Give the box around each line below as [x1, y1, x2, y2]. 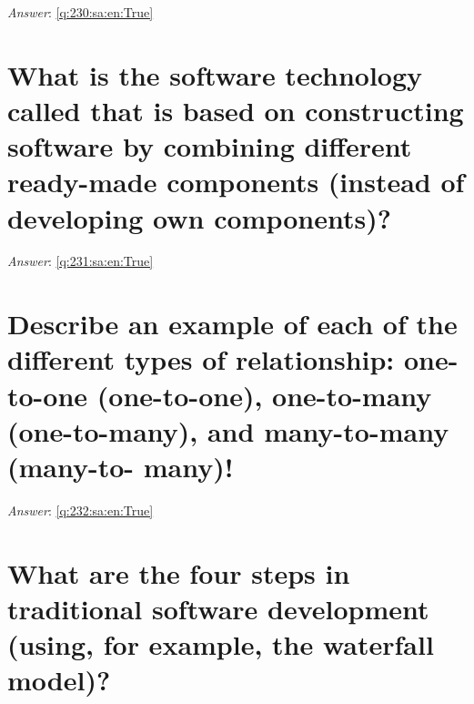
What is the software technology [7, 56, 423, 93]
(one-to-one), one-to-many [96, 376, 432, 413]
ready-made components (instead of [7, 163, 465, 200]
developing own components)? [7, 199, 391, 236]
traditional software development [7, 589, 429, 627]
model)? [7, 661, 111, 699]
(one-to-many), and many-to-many [7, 412, 449, 449]
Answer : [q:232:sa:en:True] [7, 500, 154, 519]
